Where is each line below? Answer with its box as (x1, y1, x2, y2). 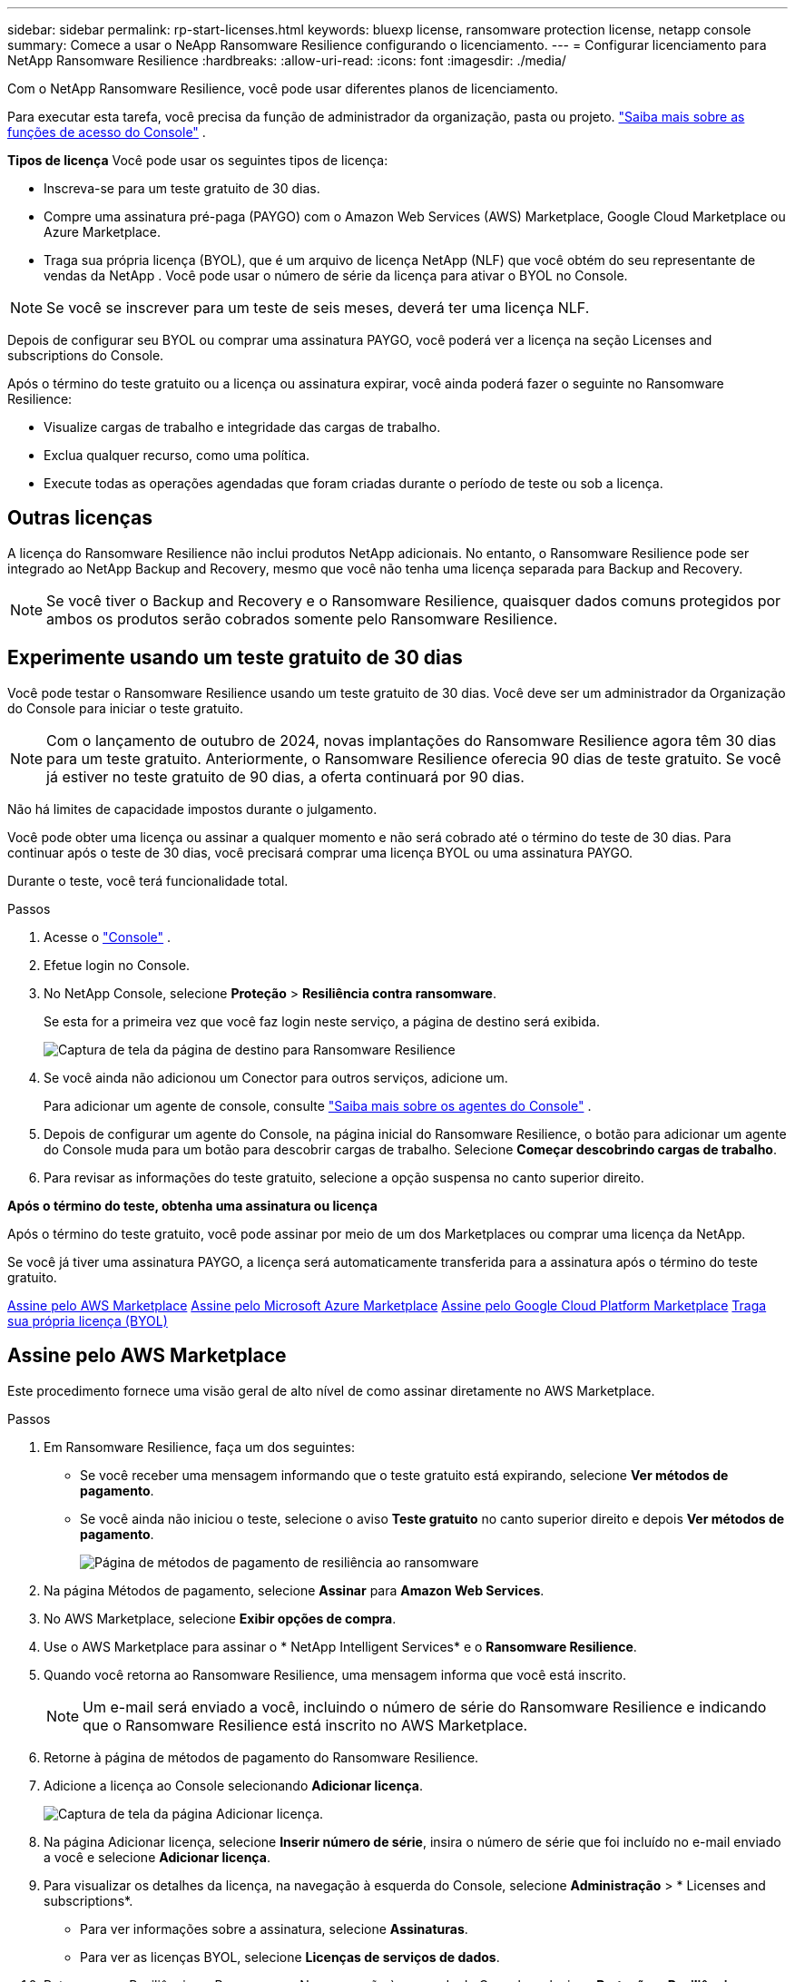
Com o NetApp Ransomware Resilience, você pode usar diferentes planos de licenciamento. (7, 81, 559, 96)
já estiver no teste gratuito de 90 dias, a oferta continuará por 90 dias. (46, 767, 525, 786)
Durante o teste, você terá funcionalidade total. (7, 872, 289, 888)
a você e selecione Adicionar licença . (44, 1849, 270, 1865)
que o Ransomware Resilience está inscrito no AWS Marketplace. (83, 1715, 528, 1734)
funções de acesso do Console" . (7, 124, 206, 140)
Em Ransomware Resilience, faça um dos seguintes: (44, 1438, 355, 1455)
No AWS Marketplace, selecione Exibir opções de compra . (44, 1610, 397, 1626)
